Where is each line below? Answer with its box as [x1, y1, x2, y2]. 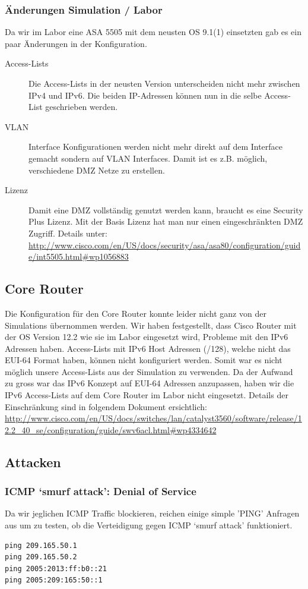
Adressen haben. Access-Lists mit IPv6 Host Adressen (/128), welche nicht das [5, 342, 291, 354]
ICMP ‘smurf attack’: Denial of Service [5, 484, 196, 499]
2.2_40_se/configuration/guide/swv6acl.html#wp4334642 [5, 423, 217, 436]
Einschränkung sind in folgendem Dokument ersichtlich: [5, 400, 208, 412]
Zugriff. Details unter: [28, 226, 107, 239]
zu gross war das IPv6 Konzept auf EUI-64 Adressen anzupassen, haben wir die [5, 377, 294, 389]
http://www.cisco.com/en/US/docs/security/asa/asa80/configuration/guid [28, 238, 301, 251]
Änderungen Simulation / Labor [5, 2, 163, 17]
